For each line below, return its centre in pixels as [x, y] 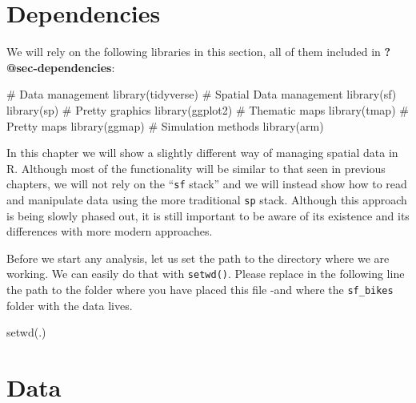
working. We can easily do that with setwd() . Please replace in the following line [206, 274]
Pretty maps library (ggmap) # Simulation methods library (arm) [165, 125]
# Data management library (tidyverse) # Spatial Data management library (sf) [202, 94]
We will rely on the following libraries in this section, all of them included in [194, 52]
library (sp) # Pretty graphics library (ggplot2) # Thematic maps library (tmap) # [208, 109]
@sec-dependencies [59, 67]
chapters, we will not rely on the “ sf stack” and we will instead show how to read [207, 184]
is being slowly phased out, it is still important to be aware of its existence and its [208, 215]
